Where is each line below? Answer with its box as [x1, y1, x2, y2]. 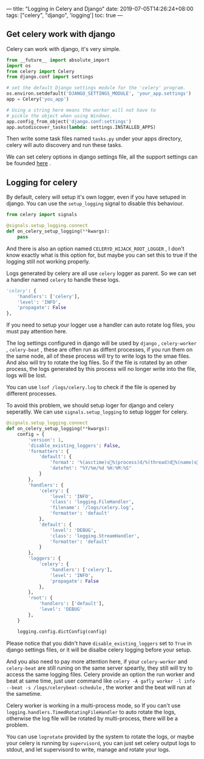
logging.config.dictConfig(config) [17, 628, 107, 635]
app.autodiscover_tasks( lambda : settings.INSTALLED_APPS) [6, 124, 156, 130]
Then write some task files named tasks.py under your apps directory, [6, 135, 182, 142]
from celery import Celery [6, 68, 75, 75]
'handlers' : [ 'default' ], [38, 601, 104, 607]
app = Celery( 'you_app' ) [6, 97, 69, 103]
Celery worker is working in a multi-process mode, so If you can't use [6, 701, 181, 709]
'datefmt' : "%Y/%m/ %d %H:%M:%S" [49, 465, 132, 471]
